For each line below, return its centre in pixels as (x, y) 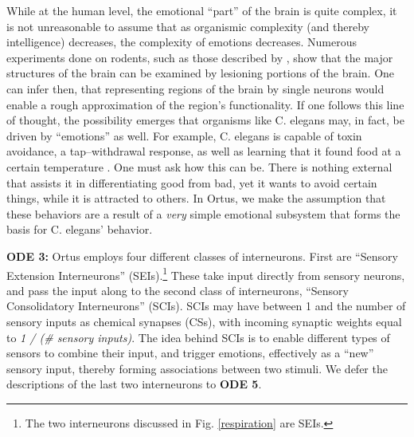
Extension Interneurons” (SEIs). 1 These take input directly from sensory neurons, (206, 274)
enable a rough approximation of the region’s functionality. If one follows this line (205, 104)
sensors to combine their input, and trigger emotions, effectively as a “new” (190, 353)
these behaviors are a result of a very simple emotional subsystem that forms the (203, 213)
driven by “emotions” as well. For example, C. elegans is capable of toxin (184, 135)
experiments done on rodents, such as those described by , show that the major (200, 57)
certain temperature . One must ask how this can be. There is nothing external (199, 166)
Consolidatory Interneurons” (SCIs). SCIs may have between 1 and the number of (206, 306)
